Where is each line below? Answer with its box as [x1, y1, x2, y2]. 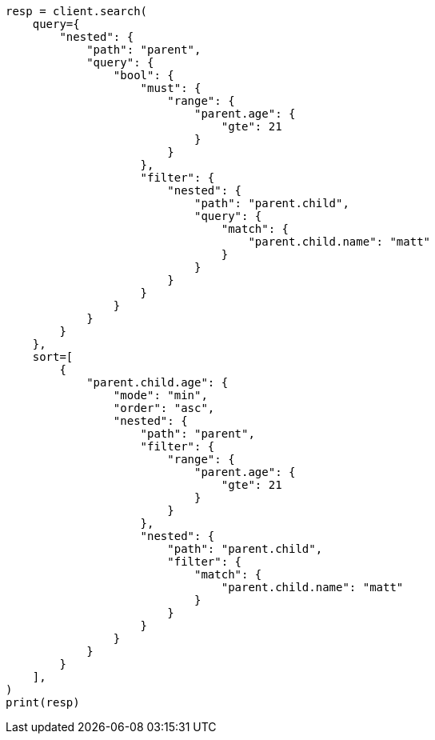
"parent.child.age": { [86, 376, 229, 389]
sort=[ [32, 350, 74, 363]
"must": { [140, 82, 202, 94]
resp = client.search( [6, 5, 148, 18]
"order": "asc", [113, 402, 215, 414]
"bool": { [113, 69, 174, 82]
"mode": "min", [113, 389, 208, 402]
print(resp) [6, 696, 80, 709]
